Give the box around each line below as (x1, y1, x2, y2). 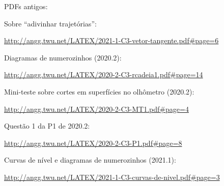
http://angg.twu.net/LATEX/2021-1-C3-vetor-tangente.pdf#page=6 (4, 35, 219, 46)
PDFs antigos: (4, 1, 48, 11)
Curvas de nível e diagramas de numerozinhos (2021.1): (4, 154, 176, 165)
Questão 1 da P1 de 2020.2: (4, 120, 90, 131)
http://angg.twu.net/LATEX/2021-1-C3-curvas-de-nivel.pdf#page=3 (4, 171, 220, 182)
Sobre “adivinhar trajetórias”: (4, 18, 97, 28)
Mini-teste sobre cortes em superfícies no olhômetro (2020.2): (4, 86, 194, 97)
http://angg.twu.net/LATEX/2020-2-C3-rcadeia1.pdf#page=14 (4, 69, 203, 80)
